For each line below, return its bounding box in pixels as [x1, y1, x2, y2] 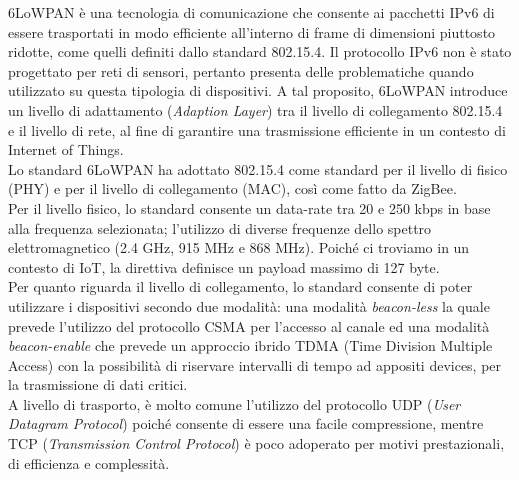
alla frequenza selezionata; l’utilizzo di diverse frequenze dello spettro [8, 217, 432, 238]
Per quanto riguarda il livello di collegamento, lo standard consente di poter [8, 276, 473, 297]
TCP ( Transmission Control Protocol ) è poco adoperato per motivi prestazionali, [8, 433, 505, 454]
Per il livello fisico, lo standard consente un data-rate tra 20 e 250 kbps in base [8, 197, 491, 218]
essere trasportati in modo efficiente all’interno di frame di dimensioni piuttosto [8, 21, 496, 42]
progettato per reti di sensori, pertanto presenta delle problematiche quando [8, 60, 474, 81]
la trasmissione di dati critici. [8, 374, 188, 395]
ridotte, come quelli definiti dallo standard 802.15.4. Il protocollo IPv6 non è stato [8, 41, 512, 62]
